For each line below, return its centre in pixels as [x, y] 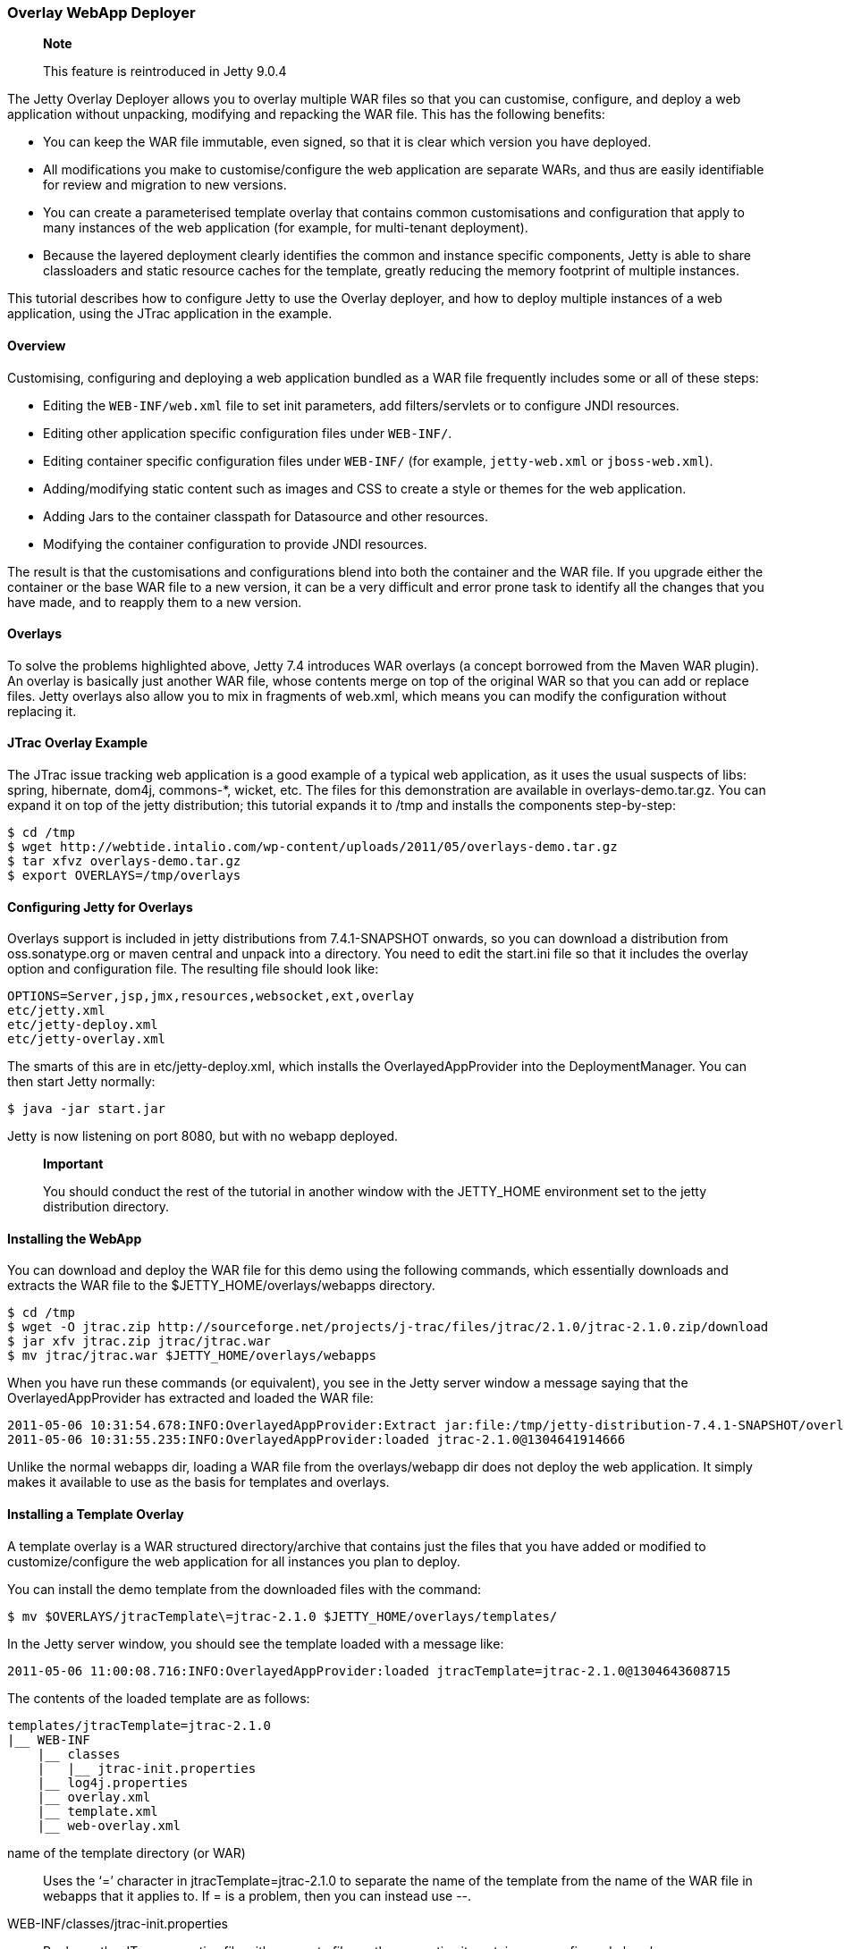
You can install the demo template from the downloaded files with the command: [245, 1589]
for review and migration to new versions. [165, 185]
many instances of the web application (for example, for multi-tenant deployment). [286, 228]
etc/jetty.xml [56, 1011]
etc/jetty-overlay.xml [87, 1039]
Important [73, 1164]
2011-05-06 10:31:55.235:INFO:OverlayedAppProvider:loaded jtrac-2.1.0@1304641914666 [316, 1440]
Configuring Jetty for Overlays [100, 907]
